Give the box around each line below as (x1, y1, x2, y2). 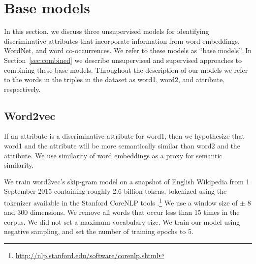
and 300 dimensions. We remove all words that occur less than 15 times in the (4, 207, 240, 217)
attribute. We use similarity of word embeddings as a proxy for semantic (4, 150, 223, 160)
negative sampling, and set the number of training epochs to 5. (4, 226, 193, 236)
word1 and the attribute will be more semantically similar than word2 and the (4, 141, 240, 151)
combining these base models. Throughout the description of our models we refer (4, 64, 248, 75)
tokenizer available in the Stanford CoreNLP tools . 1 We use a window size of (4, 196, 238, 207)
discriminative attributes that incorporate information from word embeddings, (4, 35, 240, 46)
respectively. (4, 84, 41, 94)
